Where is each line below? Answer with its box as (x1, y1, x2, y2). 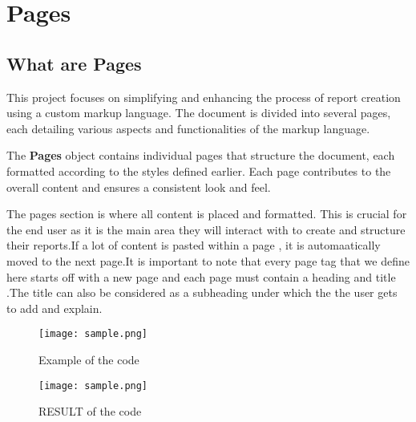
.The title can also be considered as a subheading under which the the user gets (6, 284, 398, 301)
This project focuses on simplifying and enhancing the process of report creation (6, 88, 401, 105)
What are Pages (6, 51, 142, 75)
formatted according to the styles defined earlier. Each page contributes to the (6, 162, 391, 179)
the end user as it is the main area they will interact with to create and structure (6, 221, 406, 237)
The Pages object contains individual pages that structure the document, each (6, 147, 395, 164)
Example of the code (38, 351, 139, 367)
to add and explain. (6, 299, 103, 316)
